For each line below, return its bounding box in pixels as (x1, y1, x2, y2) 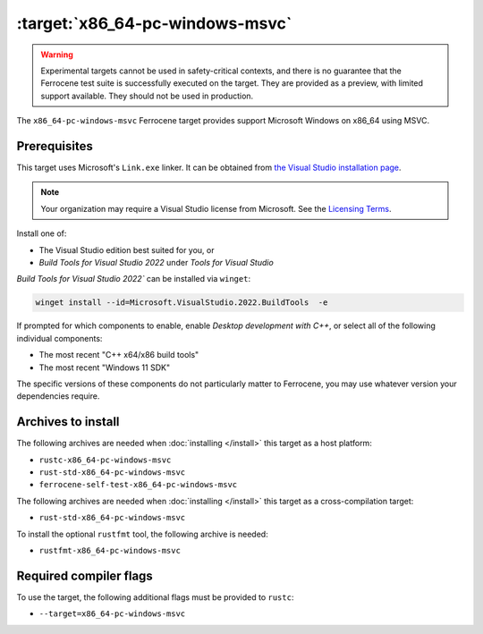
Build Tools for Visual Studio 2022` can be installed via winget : (16, 274, 250, 284)
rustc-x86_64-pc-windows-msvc (38, 454, 172, 465)
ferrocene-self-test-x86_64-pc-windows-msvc (38, 479, 238, 490)
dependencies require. (16, 391, 100, 402)
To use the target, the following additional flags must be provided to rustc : (16, 591, 294, 603)
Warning (40, 49, 73, 60)
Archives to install (16, 414, 120, 429)
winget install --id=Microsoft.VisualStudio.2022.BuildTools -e (35, 298, 328, 308)
